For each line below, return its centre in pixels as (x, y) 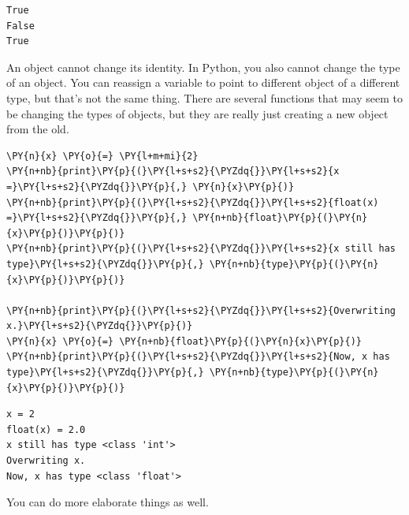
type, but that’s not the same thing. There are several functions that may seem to (204, 97)
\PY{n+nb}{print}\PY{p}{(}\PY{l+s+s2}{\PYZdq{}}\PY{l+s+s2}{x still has (201, 249)
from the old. (38, 129)
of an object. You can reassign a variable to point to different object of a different (203, 82)
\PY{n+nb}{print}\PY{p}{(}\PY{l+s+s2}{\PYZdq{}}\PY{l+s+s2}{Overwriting (201, 310)
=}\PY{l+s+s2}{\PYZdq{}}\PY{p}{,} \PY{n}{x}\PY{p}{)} (151, 187)
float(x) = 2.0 (46, 429)
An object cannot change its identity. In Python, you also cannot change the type (203, 67)
